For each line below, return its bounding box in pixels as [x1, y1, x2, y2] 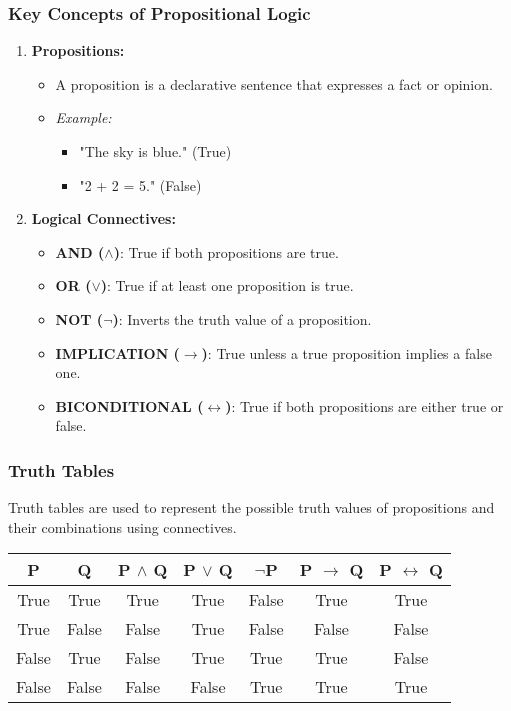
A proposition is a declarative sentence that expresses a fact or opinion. [55, 73, 493, 94]
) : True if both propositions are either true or [225, 395, 504, 416]
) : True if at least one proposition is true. [100, 275, 354, 296]
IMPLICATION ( [55, 342, 180, 363]
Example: [55, 107, 112, 128]
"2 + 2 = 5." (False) [79, 174, 202, 195]
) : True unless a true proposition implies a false [201, 342, 492, 363]
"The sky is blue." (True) [79, 141, 232, 161]
